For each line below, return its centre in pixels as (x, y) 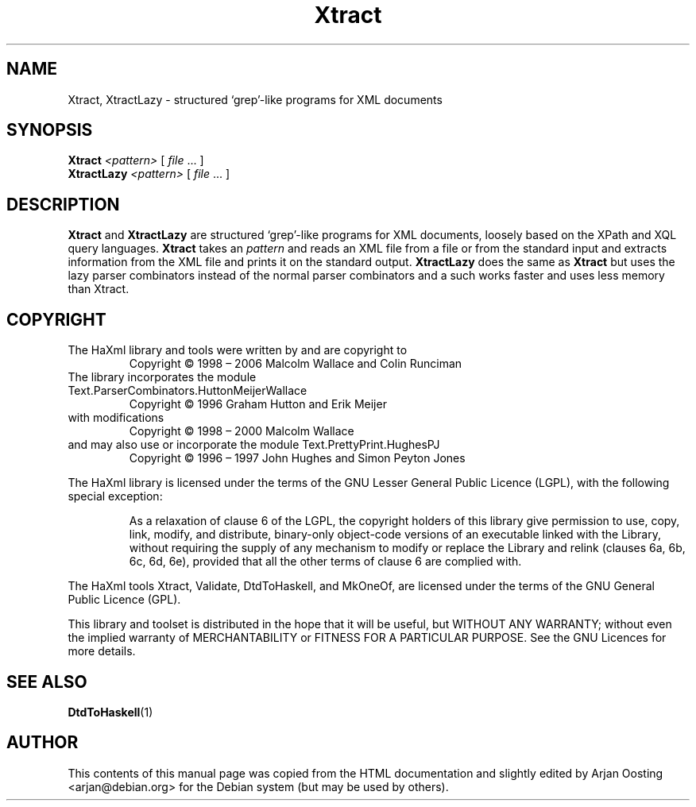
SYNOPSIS (50, 130)
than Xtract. (99, 289)
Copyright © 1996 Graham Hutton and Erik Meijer (258, 404)
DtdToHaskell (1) (110, 712)
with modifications (116, 418)
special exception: (115, 496)
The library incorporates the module (162, 377)
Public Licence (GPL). (124, 600)
